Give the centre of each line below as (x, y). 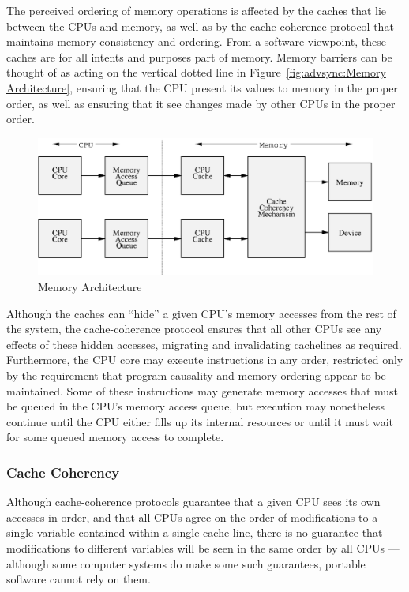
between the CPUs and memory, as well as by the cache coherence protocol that (200, 26)
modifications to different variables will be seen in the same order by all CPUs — (203, 548)
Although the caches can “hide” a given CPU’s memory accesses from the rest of (201, 313)
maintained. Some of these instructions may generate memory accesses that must (203, 390)
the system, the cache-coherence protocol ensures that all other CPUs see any (194, 329)
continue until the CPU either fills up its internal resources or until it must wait (200, 421)
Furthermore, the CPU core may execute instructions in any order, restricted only (205, 360)
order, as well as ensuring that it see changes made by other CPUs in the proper (201, 103)
